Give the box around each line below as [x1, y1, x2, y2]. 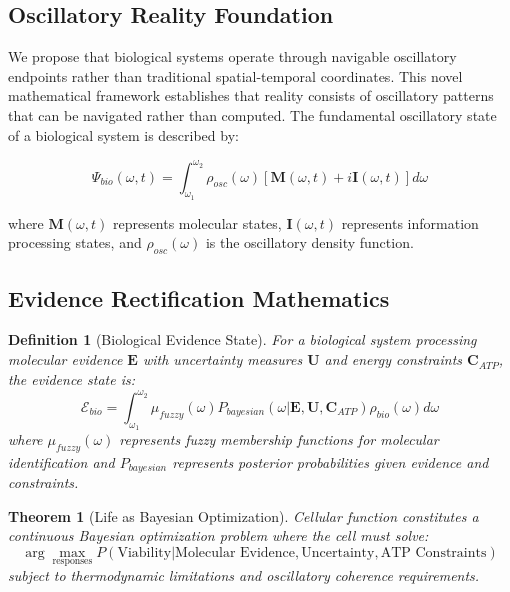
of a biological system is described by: [8, 124, 239, 145]
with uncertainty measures [142, 349, 303, 370]
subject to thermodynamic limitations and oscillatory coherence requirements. [8, 565, 480, 586]
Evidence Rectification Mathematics [8, 282, 390, 313]
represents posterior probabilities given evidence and [172, 451, 489, 472]
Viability [117, 545, 172, 560]
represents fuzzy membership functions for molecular [119, 428, 439, 449]
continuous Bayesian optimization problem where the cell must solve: [8, 525, 429, 546]
